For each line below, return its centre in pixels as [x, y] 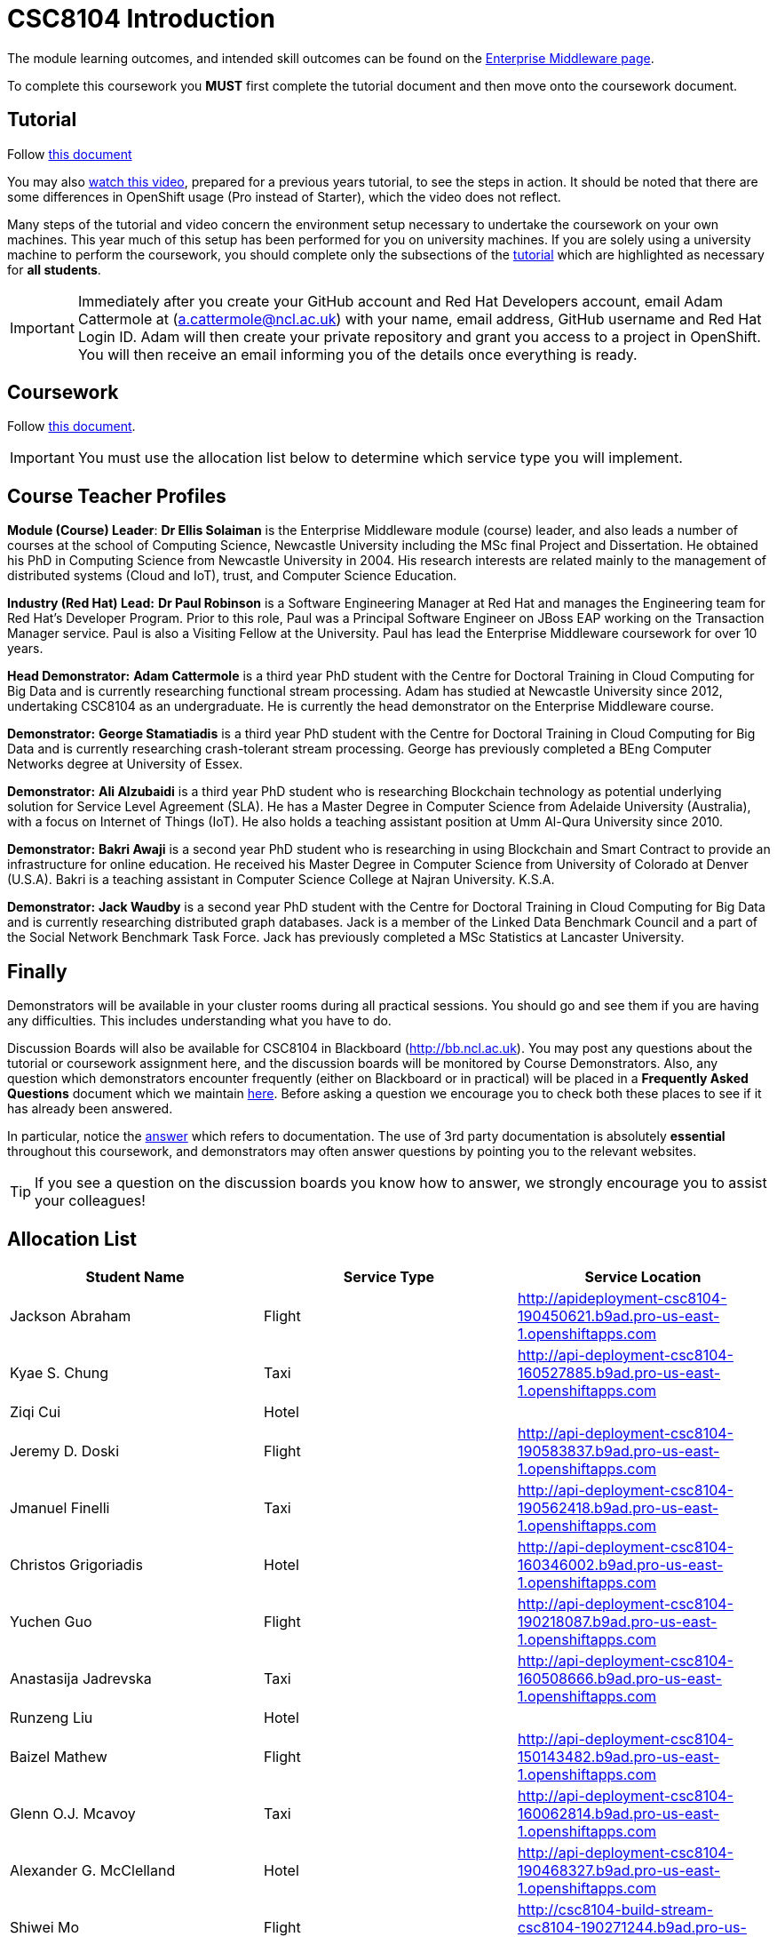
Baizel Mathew [59, 1756]
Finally [37, 971]
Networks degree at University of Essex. [125, 764]
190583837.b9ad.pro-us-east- [618, 1451]
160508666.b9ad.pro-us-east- [619, 1678]
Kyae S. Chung [59, 1372]
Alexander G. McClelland [93, 1870]
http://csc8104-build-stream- [615, 1909]
